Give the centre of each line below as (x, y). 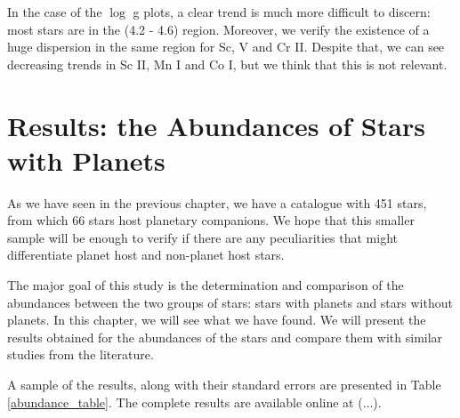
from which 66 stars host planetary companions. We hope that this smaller (211, 220)
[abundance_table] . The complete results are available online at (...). (194, 402)
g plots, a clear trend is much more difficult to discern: (282, 12)
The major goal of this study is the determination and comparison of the (206, 285)
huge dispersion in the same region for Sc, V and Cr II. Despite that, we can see (226, 47)
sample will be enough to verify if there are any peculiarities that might (202, 237)
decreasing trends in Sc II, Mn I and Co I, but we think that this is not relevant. (227, 64)
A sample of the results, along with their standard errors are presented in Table (224, 385)
